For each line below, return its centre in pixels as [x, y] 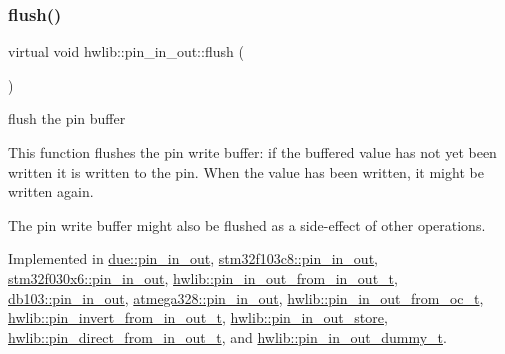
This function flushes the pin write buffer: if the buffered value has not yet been [252, 152]
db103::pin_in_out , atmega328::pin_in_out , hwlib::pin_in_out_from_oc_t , [246, 297]
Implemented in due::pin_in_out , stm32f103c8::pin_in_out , [193, 258]
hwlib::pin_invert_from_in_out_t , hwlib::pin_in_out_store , [198, 317]
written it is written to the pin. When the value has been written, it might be [246, 171]
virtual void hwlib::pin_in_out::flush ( [126, 51]
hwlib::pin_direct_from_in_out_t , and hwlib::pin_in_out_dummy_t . [227, 336]
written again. [51, 191]
